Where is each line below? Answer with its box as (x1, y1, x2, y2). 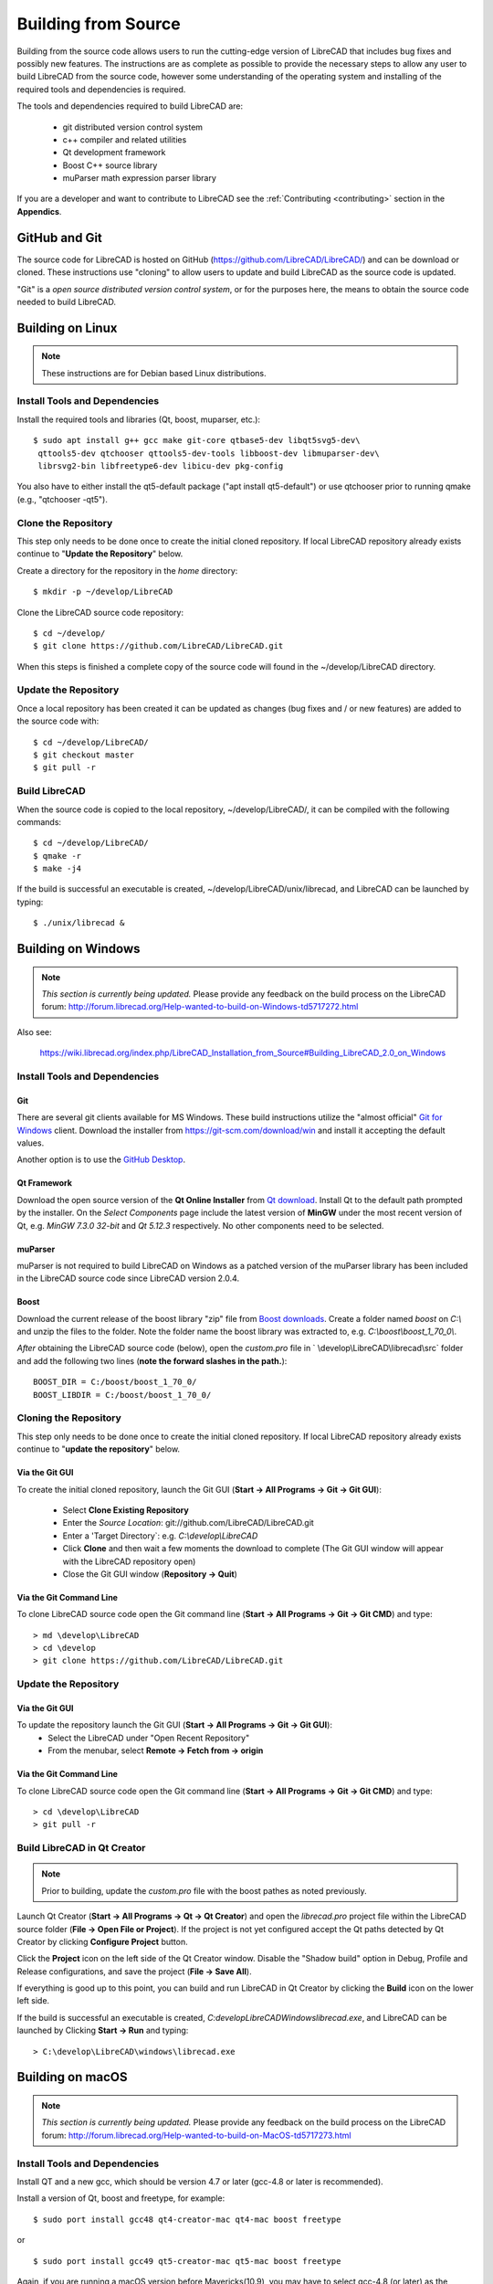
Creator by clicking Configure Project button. (16, 1936, 188, 1947)
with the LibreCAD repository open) (62, 1556, 196, 1567)
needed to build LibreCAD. (16, 296, 116, 307)
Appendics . (16, 206, 62, 217)
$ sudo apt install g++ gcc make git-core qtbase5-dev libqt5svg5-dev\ (33, 435, 361, 446)
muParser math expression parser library (62, 173, 216, 184)
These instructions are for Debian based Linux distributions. (41, 367, 267, 378)
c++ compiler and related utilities (62, 133, 187, 145)
